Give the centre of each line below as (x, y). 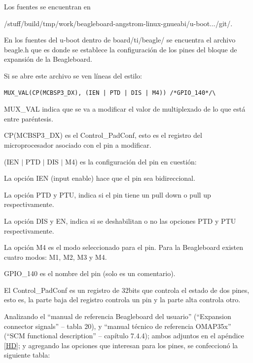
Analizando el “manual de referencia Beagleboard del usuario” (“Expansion (118, 316)
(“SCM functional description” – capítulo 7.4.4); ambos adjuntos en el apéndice (124, 336)
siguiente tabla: (27, 355)
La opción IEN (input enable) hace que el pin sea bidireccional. (100, 178)
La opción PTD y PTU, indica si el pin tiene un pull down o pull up (108, 194)
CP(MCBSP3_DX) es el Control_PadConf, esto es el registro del (103, 135)
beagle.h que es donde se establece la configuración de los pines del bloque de (121, 49)
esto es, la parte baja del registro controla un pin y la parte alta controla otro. (122, 300)
